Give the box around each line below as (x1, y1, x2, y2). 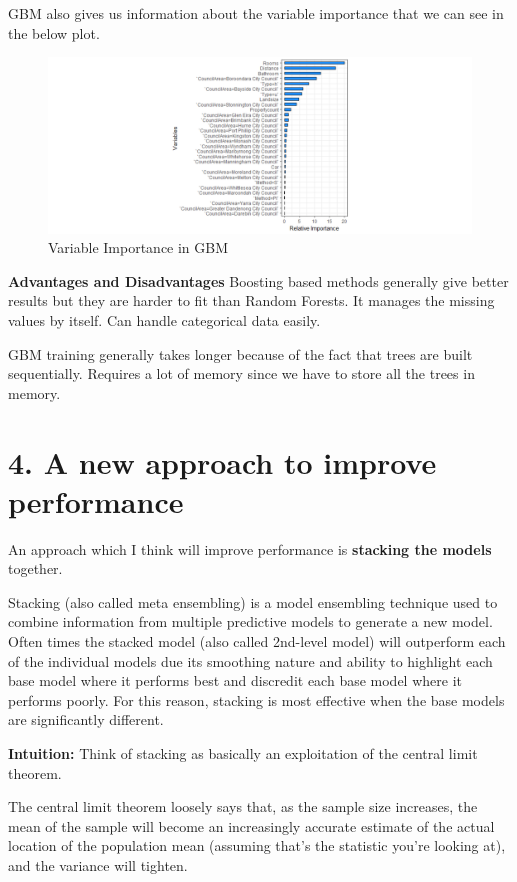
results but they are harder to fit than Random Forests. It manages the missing (8, 290, 495, 311)
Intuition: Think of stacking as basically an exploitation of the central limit (8, 742, 478, 763)
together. (8, 558, 63, 579)
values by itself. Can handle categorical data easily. (8, 309, 321, 330)
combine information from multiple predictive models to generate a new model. (8, 611, 493, 632)
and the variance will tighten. (8, 854, 188, 875)
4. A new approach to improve (8, 441, 437, 482)
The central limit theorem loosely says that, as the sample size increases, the (8, 796, 478, 817)
